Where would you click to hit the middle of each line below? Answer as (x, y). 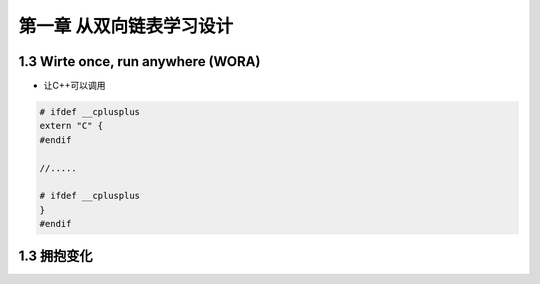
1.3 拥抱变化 (56, 255)
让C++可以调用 (74, 86)
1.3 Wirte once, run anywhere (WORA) (139, 61)
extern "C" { (71, 126)
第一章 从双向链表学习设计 (126, 26)
